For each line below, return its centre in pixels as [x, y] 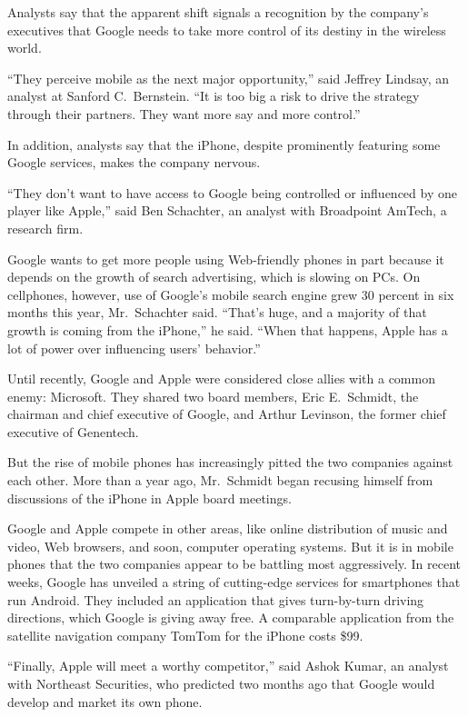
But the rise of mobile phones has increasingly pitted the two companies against [230, 462]
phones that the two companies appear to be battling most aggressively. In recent [234, 564]
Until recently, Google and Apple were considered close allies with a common [221, 378]
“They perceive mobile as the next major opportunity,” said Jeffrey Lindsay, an [229, 78]
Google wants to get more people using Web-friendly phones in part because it [226, 259]
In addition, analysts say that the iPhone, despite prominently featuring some [224, 144]
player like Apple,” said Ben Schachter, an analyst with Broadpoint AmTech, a [227, 210]
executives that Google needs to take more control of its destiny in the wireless [227, 30]
